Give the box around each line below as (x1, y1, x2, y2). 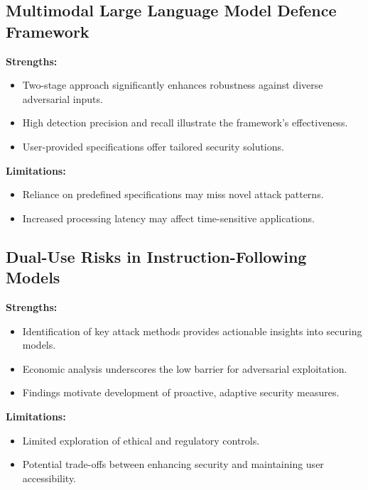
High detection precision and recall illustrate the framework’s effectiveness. (22, 115, 348, 130)
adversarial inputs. (22, 91, 103, 106)
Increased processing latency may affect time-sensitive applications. (22, 210, 315, 225)
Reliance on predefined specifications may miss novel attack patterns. (22, 187, 324, 202)
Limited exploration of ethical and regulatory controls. (22, 432, 260, 447)
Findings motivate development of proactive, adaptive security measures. (22, 385, 340, 400)
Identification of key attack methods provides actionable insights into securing (22, 323, 362, 338)
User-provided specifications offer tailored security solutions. (22, 138, 284, 153)
